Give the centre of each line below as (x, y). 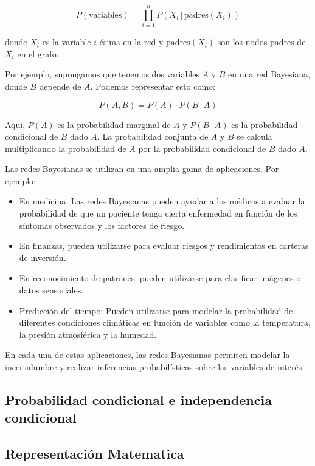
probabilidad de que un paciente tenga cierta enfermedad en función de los (158, 213)
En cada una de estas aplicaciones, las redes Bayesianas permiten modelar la (147, 355)
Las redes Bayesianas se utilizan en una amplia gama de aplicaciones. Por (142, 169)
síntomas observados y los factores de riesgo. (102, 225)
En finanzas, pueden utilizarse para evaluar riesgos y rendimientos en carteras (164, 246)
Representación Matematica (95, 453)
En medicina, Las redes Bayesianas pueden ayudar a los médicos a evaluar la (162, 201)
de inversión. (43, 257)
